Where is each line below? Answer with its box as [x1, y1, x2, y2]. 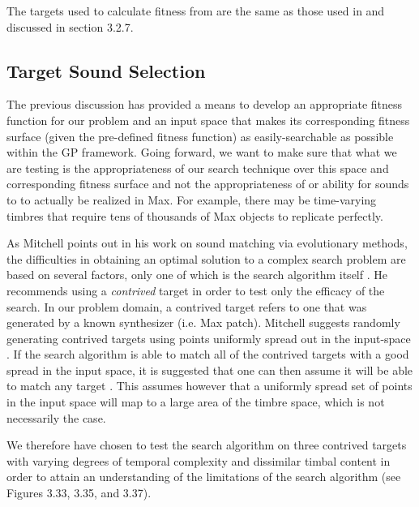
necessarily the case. [6, 409, 106, 426]
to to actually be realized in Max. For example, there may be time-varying [6, 191, 377, 208]
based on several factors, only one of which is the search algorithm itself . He [6, 266, 387, 283]
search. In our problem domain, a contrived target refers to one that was [6, 298, 367, 315]
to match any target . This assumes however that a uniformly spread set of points [6, 377, 413, 394]
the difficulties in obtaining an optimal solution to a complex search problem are [6, 250, 406, 267]
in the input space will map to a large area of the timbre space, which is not [6, 393, 385, 410]
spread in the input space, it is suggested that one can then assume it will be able [6, 361, 413, 378]
